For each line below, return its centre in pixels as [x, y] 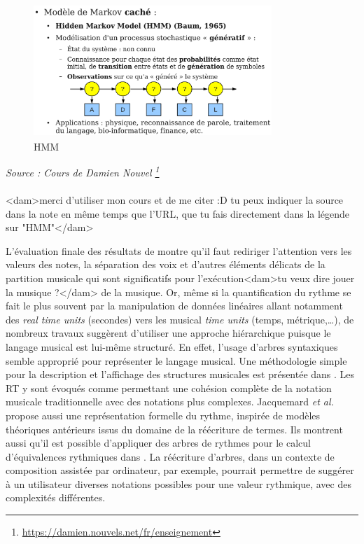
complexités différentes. [56, 497]
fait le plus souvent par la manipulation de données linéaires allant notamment [174, 306]
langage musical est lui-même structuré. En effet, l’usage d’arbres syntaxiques [172, 346]
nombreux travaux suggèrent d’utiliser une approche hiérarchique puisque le [168, 333]
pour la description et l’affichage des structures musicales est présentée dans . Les [180, 374]
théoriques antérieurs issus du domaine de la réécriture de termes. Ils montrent [174, 429]
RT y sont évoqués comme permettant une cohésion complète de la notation [169, 388]
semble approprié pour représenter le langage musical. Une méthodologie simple [176, 360]
